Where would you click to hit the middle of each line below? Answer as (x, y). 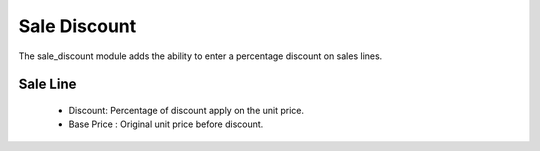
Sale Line (47, 84)
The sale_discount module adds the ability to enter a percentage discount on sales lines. (200, 56)
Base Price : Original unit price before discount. (166, 124)
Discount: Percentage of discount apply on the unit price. (186, 110)
